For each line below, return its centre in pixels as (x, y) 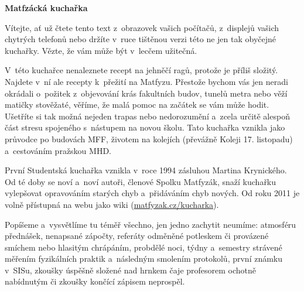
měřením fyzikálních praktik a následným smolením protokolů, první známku (144, 259)
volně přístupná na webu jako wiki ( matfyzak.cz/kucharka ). (112, 204)
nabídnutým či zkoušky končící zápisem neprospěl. (95, 281)
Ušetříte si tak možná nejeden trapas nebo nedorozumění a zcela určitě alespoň (147, 116)
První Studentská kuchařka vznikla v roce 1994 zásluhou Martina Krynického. (146, 170)
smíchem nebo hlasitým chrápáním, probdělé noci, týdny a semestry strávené (144, 247)
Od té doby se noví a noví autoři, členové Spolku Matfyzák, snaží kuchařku (141, 181)
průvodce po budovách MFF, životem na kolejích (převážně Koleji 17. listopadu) (149, 138)
